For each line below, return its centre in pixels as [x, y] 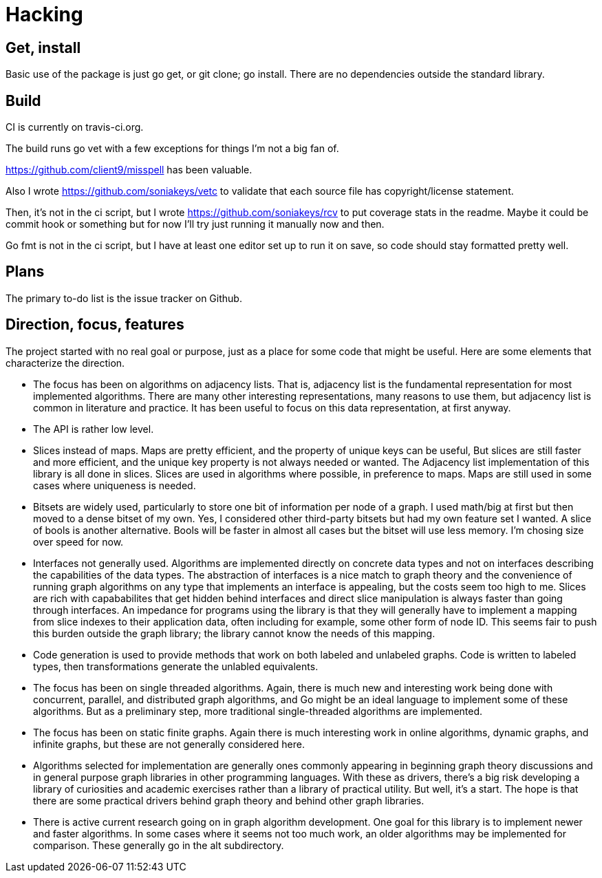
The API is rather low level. [94, 429]
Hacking [44, 14]
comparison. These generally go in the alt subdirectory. [159, 845]
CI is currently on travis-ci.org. [75, 127]
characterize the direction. [65, 363]
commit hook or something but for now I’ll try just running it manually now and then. [195, 224]
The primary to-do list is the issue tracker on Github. [124, 298]
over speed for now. [78, 542]
